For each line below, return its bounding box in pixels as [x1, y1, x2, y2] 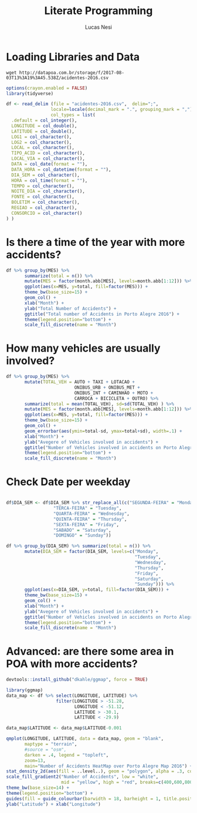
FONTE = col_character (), [11, 194, 75, 200]
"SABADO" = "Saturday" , [53, 527, 111, 533]
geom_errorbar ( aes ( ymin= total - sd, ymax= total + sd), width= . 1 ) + [24, 428, 182, 434]
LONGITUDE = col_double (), [11, 123, 77, 129]
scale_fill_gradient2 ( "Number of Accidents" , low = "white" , [6, 774, 159, 780]
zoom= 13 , [24, 757, 46, 764]
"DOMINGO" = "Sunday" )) [53, 532, 111, 538]
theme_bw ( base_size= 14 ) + [6, 785, 69, 791]
